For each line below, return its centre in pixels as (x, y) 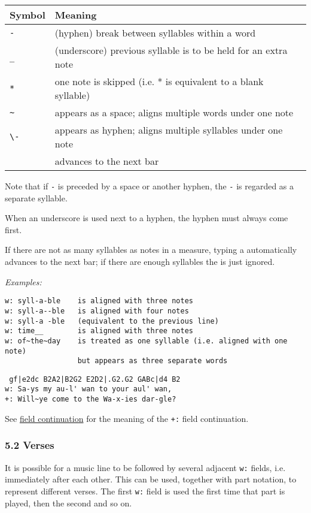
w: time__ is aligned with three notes (99, 331)
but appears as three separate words (153, 361)
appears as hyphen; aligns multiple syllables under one (169, 130)
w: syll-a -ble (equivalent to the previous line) (112, 321)
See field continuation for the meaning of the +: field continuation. (127, 418)
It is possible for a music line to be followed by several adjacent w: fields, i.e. (145, 467)
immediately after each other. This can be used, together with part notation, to (151, 479)
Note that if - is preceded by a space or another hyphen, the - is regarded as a (150, 186)
